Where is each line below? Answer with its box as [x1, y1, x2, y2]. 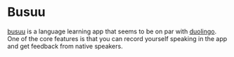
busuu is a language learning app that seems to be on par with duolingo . [7, 27, 216, 35]
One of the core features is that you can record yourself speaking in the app [7, 34, 228, 42]
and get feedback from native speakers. [7, 42, 123, 50]
